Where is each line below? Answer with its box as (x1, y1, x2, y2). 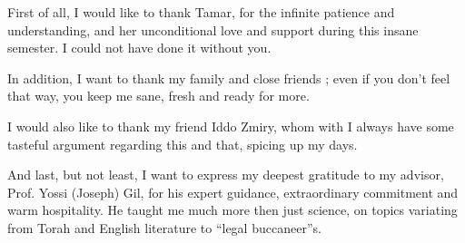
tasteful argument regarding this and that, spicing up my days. (7, 134, 358, 153)
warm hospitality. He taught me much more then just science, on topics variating (7, 200, 458, 219)
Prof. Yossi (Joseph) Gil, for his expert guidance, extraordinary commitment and (7, 182, 459, 201)
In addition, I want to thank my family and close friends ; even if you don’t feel (7, 68, 450, 87)
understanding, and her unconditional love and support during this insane (7, 20, 419, 39)
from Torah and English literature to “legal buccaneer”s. (7, 218, 322, 237)
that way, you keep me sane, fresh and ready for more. (7, 86, 310, 105)
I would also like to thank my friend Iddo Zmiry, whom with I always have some (7, 116, 454, 135)
